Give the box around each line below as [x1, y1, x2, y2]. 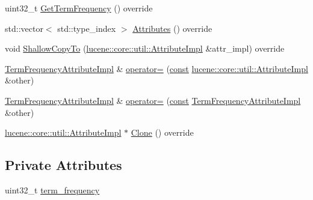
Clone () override [131, 126, 194, 139]
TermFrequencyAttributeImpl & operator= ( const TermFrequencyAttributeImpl [5, 94, 301, 106]
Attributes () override [132, 22, 212, 34]
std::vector [5, 22, 43, 34]
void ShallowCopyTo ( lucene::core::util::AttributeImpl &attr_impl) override [5, 42, 285, 55]
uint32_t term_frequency [5, 183, 100, 196]
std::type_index [57, 22, 116, 34]
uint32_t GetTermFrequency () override [5, 2, 153, 14]
